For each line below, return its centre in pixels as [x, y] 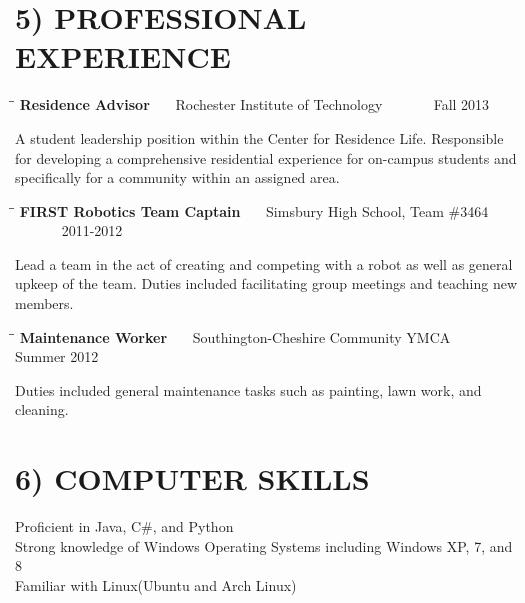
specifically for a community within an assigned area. [177, 177]
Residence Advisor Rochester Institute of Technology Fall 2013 [254, 104]
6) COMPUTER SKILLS [192, 478]
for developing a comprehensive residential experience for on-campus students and [266, 157]
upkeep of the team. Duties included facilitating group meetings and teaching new [266, 283]
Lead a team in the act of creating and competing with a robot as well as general [264, 263]
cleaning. [42, 409]
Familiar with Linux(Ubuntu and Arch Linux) [156, 584]
